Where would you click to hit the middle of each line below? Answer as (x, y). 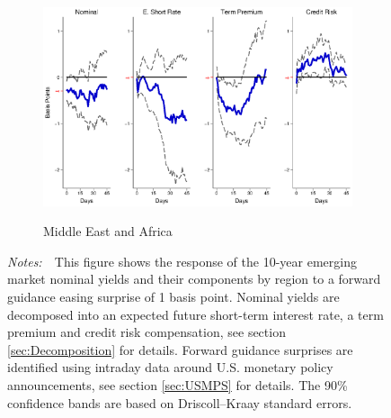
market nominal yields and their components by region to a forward (194, 279)
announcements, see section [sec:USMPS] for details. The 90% (178, 385)
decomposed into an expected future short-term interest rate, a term (195, 314)
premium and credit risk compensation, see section (147, 332)
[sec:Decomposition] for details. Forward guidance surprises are (180, 349)
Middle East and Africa (108, 231)
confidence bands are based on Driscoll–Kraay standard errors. (180, 402)
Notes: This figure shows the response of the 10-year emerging (182, 261)
